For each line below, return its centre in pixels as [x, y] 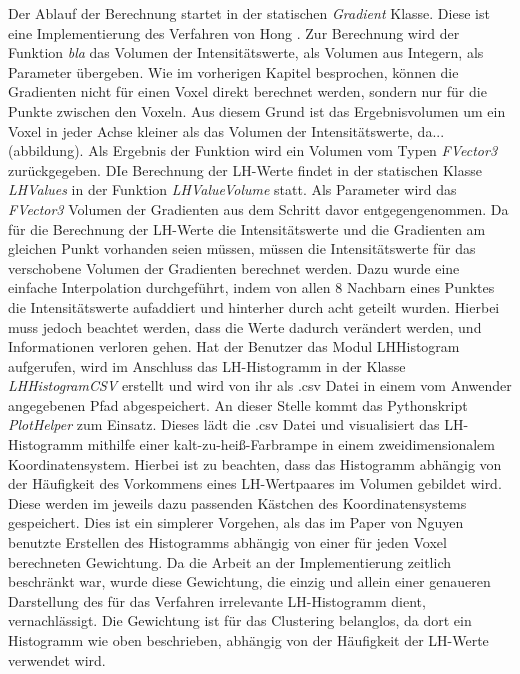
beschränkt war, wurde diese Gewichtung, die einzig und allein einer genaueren [249, 581]
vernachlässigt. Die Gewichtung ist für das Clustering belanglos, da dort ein [240, 620]
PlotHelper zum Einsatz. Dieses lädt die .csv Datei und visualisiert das [224, 424]
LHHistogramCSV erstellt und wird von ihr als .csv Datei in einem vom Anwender [260, 385]
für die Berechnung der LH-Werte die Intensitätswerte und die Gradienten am [247, 228]
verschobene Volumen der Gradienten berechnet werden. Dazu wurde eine [234, 267]
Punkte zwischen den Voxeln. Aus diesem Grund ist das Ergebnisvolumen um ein [257, 110]
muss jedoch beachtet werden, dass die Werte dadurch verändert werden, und [245, 326]
